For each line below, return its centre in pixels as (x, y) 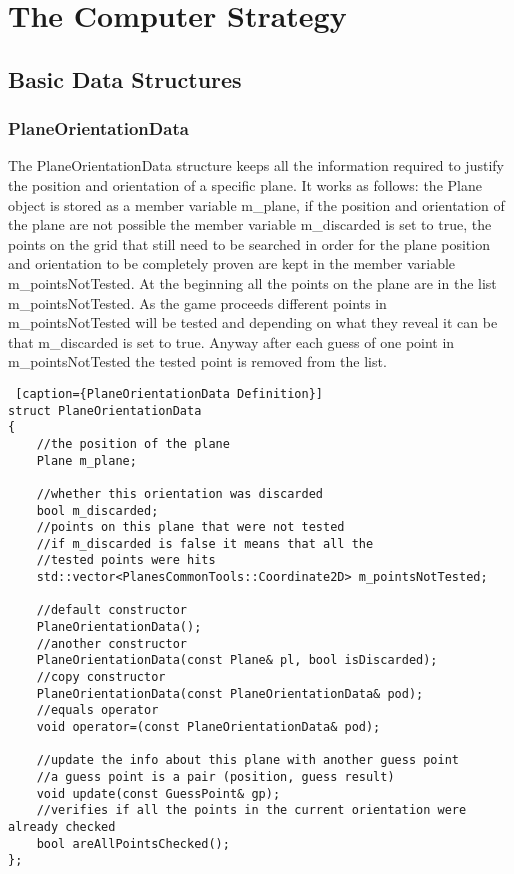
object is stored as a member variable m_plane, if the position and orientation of (256, 204)
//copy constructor (101, 677)
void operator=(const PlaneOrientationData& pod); (208, 727)
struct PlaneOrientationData (105, 410)
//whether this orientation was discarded (179, 493)
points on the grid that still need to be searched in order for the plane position (249, 243)
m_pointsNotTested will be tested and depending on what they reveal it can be (253, 322)
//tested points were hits (126, 560)
